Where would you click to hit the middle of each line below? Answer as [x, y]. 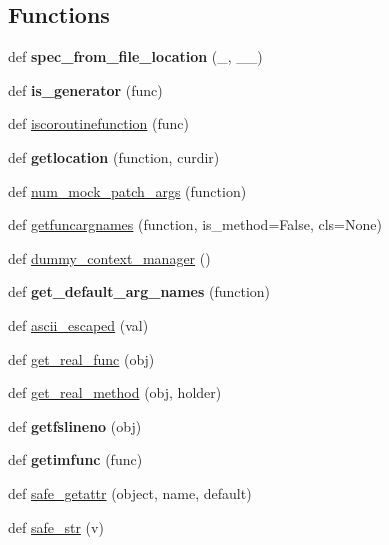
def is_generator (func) [85, 89]
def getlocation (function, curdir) [114, 156]
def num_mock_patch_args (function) [127, 190]
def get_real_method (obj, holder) [115, 392]
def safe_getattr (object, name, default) [130, 492]
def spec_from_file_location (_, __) [135, 56]
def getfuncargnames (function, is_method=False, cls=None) [195, 224]
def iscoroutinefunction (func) [99, 123]
